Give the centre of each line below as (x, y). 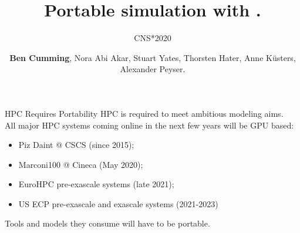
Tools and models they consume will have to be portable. (107, 223)
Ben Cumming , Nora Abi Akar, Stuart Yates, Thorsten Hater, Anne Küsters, (153, 57)
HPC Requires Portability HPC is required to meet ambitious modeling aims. (144, 113)
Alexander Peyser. (153, 69)
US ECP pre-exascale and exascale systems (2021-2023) (118, 203)
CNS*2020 (153, 38)
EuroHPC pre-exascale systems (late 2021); (96, 184)
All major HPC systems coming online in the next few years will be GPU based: (149, 125)
